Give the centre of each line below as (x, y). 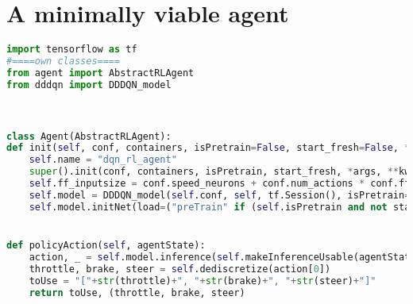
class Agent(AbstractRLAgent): (89, 136)
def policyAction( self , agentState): (106, 246)
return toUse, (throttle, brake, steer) (137, 292)
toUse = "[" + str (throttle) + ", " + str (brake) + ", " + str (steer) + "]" (203, 281)
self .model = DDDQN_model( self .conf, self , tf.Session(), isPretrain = (220, 195)
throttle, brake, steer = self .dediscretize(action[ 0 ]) (180, 269)
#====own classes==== (64, 61)
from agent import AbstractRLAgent (100, 73)
